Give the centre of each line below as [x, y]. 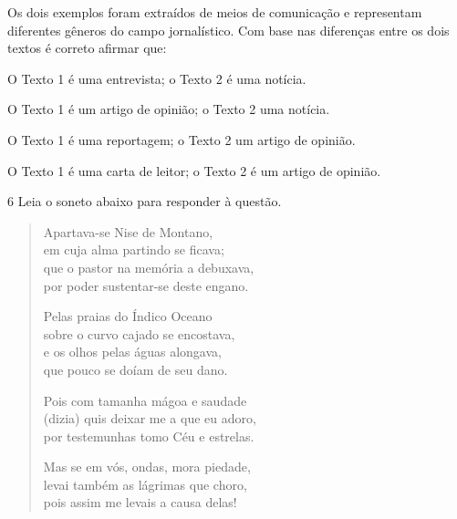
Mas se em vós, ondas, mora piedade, [147, 467]
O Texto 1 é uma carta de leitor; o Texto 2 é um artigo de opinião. [194, 170]
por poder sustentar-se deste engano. [146, 285]
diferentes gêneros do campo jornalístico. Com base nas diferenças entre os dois [228, 30]
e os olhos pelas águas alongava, [132, 352]
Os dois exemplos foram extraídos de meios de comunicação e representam [215, 12]
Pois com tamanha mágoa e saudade [145, 400]
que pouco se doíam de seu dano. [135, 369]
